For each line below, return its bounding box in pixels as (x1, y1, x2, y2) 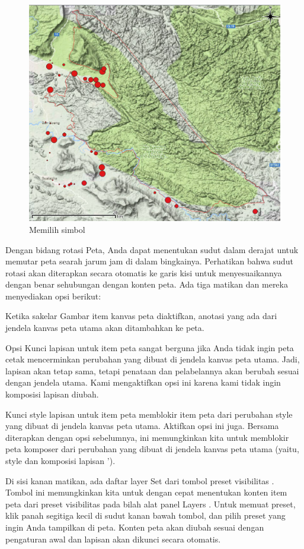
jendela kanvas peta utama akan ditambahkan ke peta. (5, 321, 204, 334)
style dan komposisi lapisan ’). (5, 455, 116, 466)
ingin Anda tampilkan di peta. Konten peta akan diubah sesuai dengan (5, 520, 264, 533)
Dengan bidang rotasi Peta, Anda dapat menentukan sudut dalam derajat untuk (5, 243, 299, 255)
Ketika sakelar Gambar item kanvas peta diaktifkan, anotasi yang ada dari (5, 310, 277, 322)
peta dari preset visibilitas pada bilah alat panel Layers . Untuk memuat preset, (5, 497, 296, 510)
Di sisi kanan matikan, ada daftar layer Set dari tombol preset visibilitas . (5, 474, 274, 487)
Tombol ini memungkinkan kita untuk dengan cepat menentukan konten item (5, 486, 287, 498)
